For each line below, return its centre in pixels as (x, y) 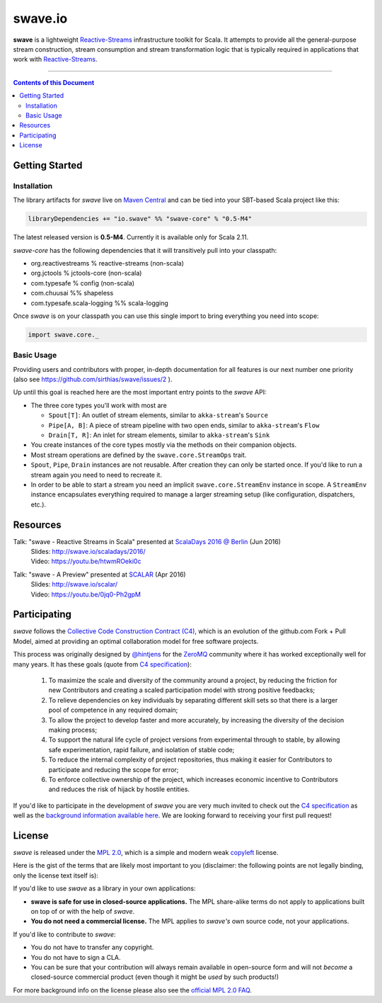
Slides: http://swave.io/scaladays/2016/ (88, 552)
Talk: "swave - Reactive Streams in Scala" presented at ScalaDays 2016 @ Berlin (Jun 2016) (147, 541)
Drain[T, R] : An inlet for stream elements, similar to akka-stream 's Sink (159, 435)
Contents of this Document (54, 82)
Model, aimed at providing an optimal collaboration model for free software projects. (136, 641)
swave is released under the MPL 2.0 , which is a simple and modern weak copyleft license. (146, 853)
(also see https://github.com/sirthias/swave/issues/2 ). (93, 380)
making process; (73, 730)
